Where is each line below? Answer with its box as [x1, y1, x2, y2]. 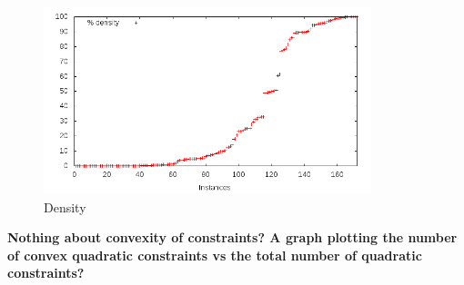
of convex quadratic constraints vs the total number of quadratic [7, 245, 422, 264]
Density [44, 197, 86, 216]
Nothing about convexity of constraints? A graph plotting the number [7, 228, 458, 247]
